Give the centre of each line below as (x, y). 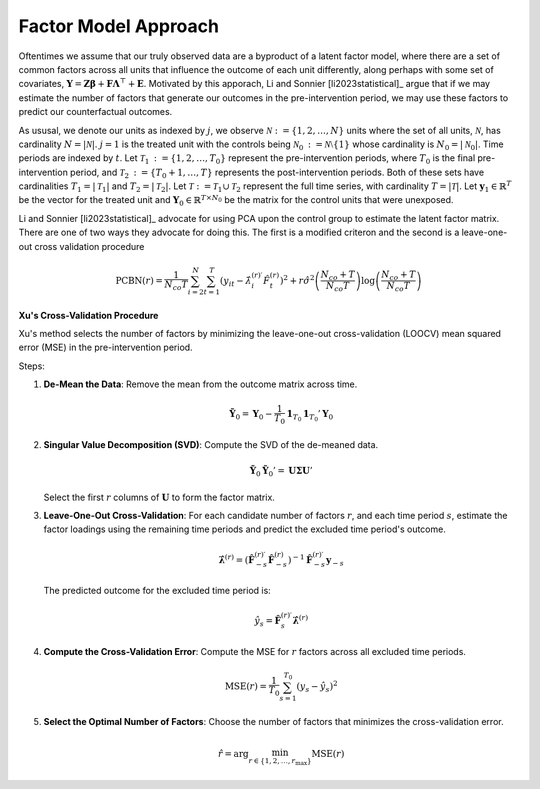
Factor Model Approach (119, 26)
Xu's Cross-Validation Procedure (88, 315)
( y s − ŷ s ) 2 (317, 686)
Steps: (31, 366)
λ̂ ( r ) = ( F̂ (236, 558)
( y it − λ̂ (235, 282)
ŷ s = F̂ (268, 622)
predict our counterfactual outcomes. (95, 112)
